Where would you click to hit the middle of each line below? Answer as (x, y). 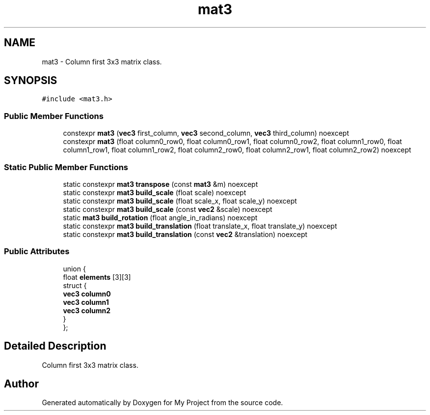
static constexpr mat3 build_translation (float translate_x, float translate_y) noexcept (200, 226)
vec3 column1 (86, 302)
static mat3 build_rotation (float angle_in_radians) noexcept (160, 217)
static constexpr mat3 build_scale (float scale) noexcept (155, 192)
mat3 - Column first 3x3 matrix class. (102, 61)
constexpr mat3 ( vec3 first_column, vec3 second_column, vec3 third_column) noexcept (206, 133)
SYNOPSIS (31, 81)
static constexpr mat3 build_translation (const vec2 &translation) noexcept (185, 234)
